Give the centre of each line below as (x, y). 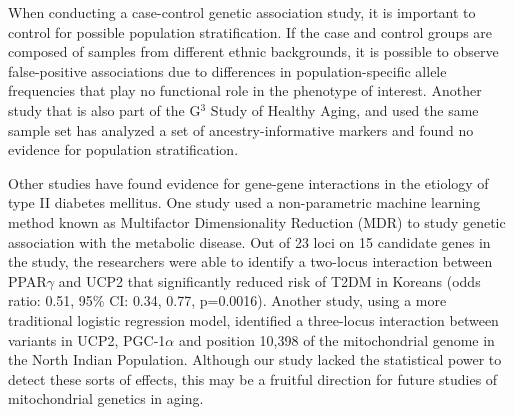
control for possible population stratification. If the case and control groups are (250, 31)
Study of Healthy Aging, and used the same (344, 109)
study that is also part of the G (104, 109)
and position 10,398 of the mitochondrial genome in (336, 339)
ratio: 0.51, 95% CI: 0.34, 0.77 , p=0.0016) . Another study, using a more (227, 300)
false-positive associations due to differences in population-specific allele (227, 70)
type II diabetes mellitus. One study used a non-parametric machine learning (244, 202)
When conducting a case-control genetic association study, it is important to (242, 12)
